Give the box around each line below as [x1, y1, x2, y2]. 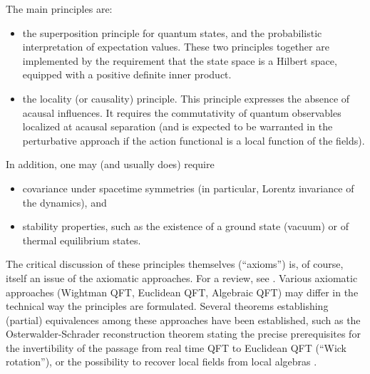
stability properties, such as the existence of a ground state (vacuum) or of [22, 219, 349, 234]
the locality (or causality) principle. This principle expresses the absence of [22, 90, 350, 105]
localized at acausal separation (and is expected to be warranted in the [22, 119, 333, 134]
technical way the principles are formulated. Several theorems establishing [6, 298, 329, 313]
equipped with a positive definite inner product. [22, 67, 232, 82]
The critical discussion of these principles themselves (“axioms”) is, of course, [6, 256, 344, 271]
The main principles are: [6, 1, 113, 16]
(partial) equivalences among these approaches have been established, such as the [6, 312, 361, 327]
